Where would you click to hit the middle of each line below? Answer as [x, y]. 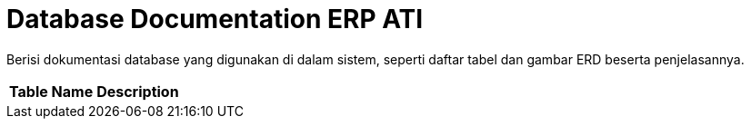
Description [138, 91]
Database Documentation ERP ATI [215, 19]
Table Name [51, 91]
